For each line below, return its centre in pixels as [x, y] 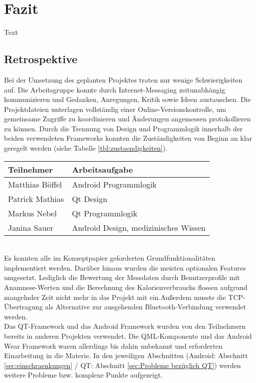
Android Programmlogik [114, 184]
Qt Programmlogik [105, 213]
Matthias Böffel [35, 184]
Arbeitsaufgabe [102, 169]
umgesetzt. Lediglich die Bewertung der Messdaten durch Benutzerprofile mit [122, 277]
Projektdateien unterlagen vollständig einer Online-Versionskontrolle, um [115, 109]
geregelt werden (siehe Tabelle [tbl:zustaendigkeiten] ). [86, 148]
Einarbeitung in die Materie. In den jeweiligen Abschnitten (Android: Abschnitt [126, 355]
